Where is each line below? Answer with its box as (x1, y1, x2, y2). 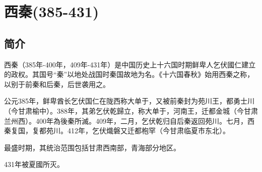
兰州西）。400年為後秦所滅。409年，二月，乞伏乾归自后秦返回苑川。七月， (4, 115, 247, 126)
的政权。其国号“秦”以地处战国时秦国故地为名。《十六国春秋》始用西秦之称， (4, 69, 254, 79)
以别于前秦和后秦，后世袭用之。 (4, 78, 110, 89)
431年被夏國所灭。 (4, 159, 64, 169)
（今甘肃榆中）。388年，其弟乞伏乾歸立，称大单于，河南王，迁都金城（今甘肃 (4, 105, 258, 116)
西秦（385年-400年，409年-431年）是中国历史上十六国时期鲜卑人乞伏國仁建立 (4, 59, 256, 69)
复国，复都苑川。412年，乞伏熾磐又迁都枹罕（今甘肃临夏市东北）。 (11, 125, 230, 136)
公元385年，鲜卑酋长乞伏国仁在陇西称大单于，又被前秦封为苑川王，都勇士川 (4, 96, 254, 106)
